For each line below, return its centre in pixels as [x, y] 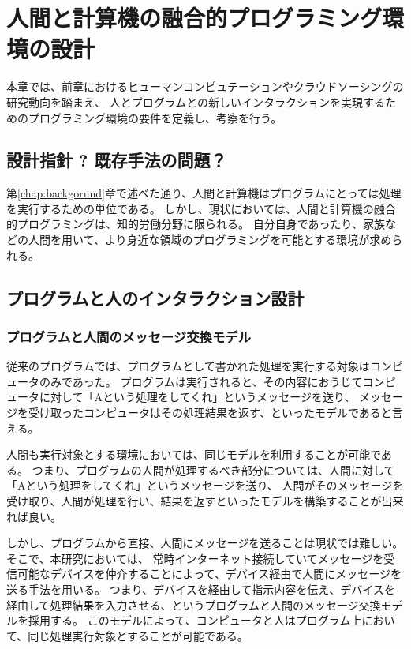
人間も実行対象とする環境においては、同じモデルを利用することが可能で [194, 454]
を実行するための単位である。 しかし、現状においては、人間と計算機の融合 [201, 208]
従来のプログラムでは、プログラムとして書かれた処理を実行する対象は [188, 366]
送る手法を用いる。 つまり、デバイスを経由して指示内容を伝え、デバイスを [201, 589]
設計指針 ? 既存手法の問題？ [117, 160]
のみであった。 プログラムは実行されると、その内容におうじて [201, 381]
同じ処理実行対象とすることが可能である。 [138, 635]
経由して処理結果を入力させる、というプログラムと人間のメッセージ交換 [194, 604]
